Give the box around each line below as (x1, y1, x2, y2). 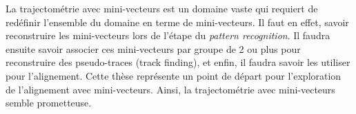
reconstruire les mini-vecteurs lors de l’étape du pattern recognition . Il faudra (6, 28, 330, 43)
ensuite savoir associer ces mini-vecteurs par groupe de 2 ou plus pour (6, 41, 301, 56)
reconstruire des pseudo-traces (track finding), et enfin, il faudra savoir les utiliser (6, 55, 350, 69)
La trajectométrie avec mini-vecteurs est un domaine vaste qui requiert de (6, 1, 318, 15)
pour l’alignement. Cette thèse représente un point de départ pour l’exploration (6, 68, 342, 82)
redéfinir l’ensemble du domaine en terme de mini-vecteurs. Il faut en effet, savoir (6, 14, 349, 29)
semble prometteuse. (6, 95, 92, 110)
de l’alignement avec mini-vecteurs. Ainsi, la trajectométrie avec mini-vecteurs (6, 82, 335, 96)
